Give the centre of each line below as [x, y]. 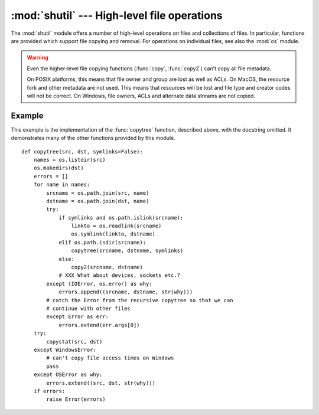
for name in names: [62, 185]
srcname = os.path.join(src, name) [98, 193]
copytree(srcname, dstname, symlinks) [127, 251]
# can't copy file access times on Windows [110, 358]
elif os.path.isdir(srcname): [102, 242]
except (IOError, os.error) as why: [100, 284]
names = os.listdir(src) [69, 160]
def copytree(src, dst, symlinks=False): [82, 151]
